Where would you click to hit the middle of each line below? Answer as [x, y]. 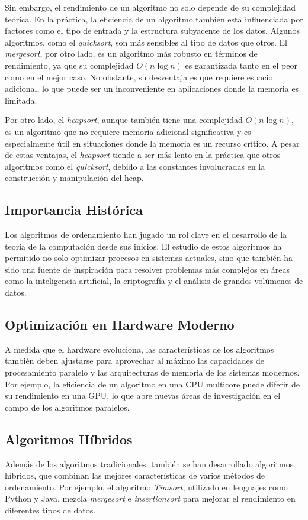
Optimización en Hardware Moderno [120, 324]
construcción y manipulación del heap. [74, 178]
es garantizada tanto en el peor [241, 65]
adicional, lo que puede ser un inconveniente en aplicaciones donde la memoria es [152, 88]
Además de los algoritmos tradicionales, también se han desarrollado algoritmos [149, 464]
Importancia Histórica [74, 210]
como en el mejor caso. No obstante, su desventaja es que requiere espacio [139, 77]
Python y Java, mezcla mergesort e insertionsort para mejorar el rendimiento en [150, 498]
